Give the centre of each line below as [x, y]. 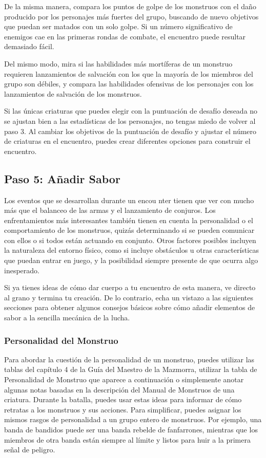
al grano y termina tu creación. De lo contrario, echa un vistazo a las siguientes [129, 297]
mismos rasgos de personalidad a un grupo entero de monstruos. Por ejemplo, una [133, 419]
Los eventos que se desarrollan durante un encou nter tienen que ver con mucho [129, 200]
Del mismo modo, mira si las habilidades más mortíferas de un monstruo [118, 63]
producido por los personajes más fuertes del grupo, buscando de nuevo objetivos [131, 16]
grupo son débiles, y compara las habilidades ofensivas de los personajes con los [129, 84]
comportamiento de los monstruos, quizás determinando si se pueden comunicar [129, 230]
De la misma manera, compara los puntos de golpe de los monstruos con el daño [130, 6]
